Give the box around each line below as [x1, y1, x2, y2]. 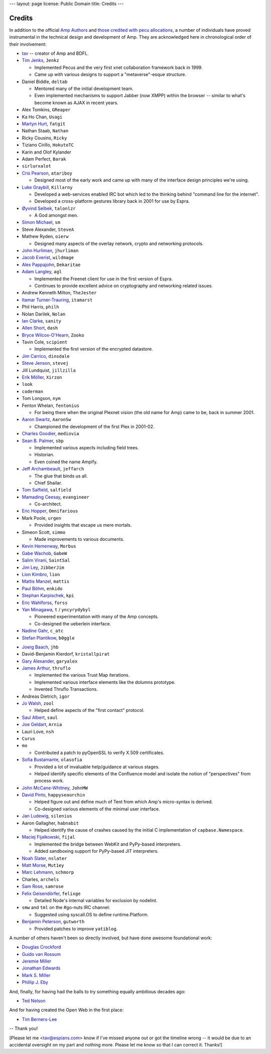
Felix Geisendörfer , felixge [22, 890, 81, 897]
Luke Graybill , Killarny [22, 184, 73, 190]
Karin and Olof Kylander [22, 149, 71, 155]
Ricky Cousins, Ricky [22, 135, 67, 141]
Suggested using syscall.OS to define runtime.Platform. [34, 911, 149, 918]
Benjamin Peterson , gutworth [22, 919, 85, 925]
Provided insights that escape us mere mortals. [34, 522, 132, 528]
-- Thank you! [9, 1025, 38, 1031]
